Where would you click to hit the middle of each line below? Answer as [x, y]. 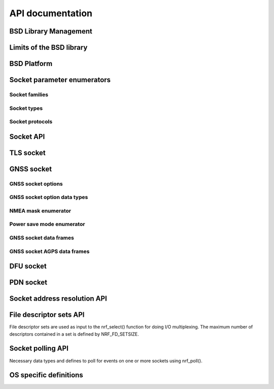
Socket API [27, 136]
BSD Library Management [51, 31]
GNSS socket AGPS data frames [49, 251]
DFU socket [28, 266]
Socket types [26, 108]
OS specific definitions [46, 375]
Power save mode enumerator [47, 224]
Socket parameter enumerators [60, 80]
